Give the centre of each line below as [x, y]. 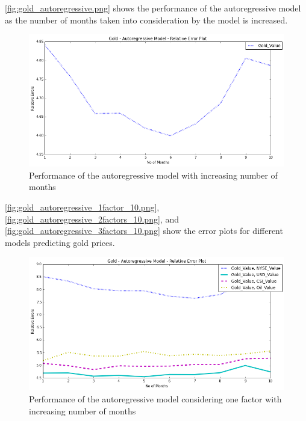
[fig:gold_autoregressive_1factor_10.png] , [82, 207]
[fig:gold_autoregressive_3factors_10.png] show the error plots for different [144, 231]
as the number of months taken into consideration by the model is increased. [146, 20]
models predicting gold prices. [60, 242]
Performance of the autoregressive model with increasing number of [153, 175]
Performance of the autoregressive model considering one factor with [155, 398]
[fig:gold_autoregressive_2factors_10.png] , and [92, 219]
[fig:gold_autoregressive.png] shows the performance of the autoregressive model [153, 8]
